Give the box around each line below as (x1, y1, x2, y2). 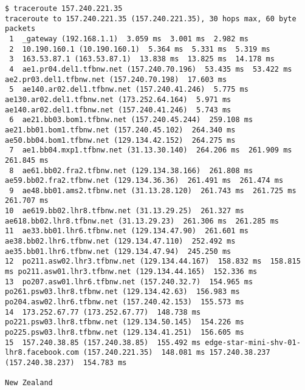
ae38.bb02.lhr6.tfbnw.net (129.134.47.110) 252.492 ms (5, 237, 236, 246)
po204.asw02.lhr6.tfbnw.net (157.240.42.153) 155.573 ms (5, 298, 244, 307)
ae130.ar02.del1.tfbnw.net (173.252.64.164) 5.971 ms (5, 95, 231, 104)
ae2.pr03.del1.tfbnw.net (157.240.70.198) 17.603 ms (5, 75, 227, 84)
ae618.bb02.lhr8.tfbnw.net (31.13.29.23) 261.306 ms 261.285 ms (5, 216, 279, 225)
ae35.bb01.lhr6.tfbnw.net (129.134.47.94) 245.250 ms (5, 247, 231, 256)
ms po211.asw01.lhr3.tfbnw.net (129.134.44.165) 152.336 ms (5, 267, 258, 276)
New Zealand (5, 378, 53, 388)
